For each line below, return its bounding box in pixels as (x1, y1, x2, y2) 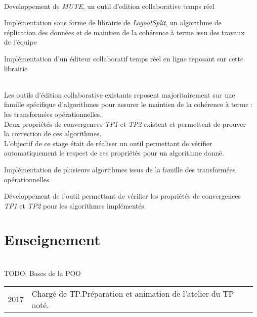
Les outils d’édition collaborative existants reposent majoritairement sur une (4, 89, 235, 100)
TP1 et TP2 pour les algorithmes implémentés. (4, 200, 146, 211)
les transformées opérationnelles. (4, 108, 102, 119)
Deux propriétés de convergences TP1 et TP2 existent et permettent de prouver (4, 118, 246, 129)
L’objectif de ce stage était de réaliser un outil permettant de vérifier (4, 138, 212, 148)
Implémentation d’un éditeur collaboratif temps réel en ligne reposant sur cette (4, 53, 244, 63)
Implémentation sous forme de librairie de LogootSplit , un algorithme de (4, 17, 222, 28)
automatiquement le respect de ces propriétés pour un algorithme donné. (4, 148, 224, 158)
